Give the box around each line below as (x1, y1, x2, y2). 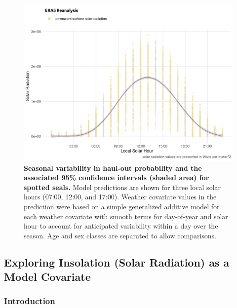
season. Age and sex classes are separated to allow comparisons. (24, 230, 217, 240)
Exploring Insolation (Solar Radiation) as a (4, 254, 230, 269)
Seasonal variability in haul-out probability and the (24, 162, 202, 173)
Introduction (4, 295, 55, 307)
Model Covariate (4, 269, 91, 284)
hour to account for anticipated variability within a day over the (24, 221, 218, 231)
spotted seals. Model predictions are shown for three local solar (24, 182, 221, 192)
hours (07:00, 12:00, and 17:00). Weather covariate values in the (24, 192, 217, 202)
